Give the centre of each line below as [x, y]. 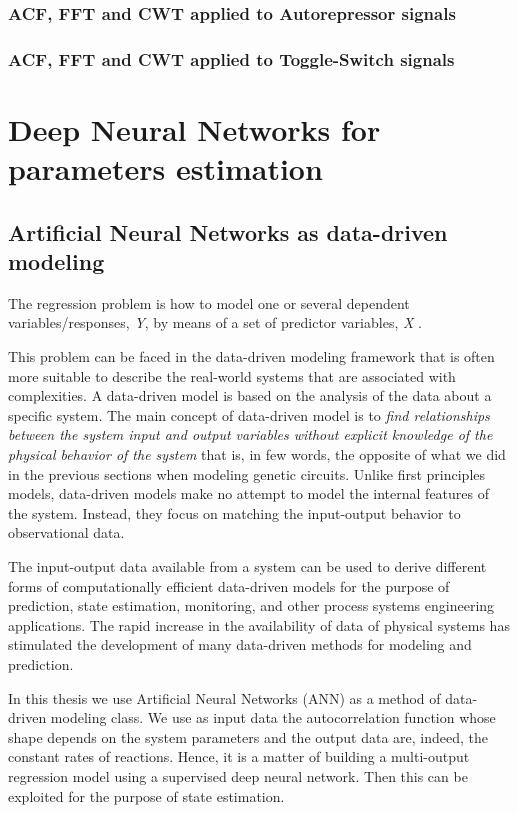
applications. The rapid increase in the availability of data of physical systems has [259, 624]
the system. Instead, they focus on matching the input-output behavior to [234, 512]
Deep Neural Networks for [194, 128]
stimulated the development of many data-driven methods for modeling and [240, 644]
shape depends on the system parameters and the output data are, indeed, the [248, 736]
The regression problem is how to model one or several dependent [209, 302]
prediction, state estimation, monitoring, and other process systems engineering [251, 605]
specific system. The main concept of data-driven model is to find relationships [249, 414]
